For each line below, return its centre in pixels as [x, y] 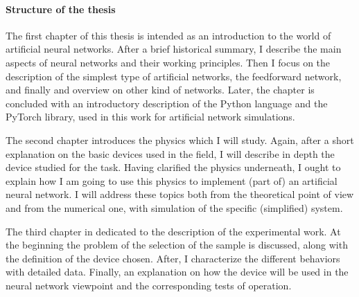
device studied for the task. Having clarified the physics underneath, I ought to [173, 167]
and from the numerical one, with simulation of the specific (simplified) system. [174, 207]
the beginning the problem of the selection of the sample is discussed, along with [177, 245]
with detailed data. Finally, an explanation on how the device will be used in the [177, 272]
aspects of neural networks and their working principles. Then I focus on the [168, 62]
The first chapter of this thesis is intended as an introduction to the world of [168, 35]
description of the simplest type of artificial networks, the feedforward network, [174, 76]
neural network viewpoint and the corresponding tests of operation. [149, 285]
